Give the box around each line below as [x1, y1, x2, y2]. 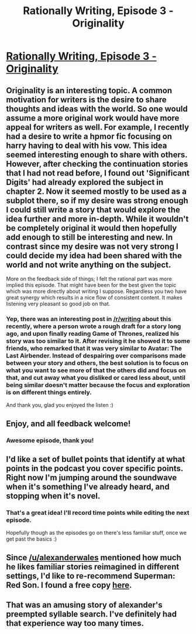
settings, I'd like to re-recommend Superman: [6, 571, 176, 581]
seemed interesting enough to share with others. [6, 150, 188, 160]
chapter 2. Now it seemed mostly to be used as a [6, 186, 187, 196]
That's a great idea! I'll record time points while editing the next [6, 508, 190, 517]
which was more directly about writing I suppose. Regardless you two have [6, 288, 187, 295]
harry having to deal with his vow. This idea [6, 140, 167, 150]
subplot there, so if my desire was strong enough [6, 195, 188, 205]
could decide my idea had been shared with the [6, 251, 183, 261]
